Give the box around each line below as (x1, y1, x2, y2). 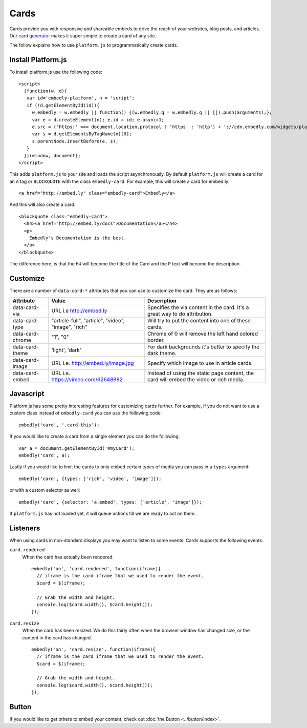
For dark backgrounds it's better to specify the (147, 343, 259, 350)
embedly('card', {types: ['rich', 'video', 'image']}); (18, 475, 162, 482)
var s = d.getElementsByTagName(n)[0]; (32, 131, 133, 137)
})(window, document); (24, 153, 81, 158)
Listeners (9, 524, 40, 532)
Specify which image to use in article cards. (147, 359, 253, 366)
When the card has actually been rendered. (22, 554, 114, 560)
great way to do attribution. (147, 310, 213, 317)
